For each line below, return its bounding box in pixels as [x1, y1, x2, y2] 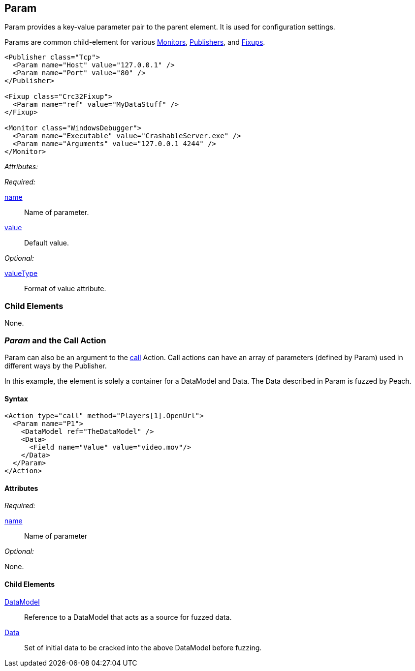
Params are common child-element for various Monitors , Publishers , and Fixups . [4, 38, 265, 47]
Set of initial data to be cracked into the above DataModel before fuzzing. [24, 643, 262, 652]
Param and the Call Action [4, 335, 106, 345]
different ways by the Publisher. [4, 361, 107, 370]
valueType [4, 269, 38, 278]
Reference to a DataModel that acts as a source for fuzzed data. [24, 612, 232, 621]
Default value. [24, 239, 69, 247]
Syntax [4, 394, 28, 403]
